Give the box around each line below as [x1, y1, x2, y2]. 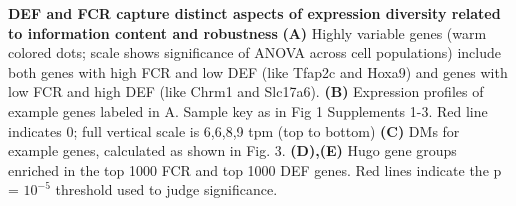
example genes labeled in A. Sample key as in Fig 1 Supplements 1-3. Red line [8, 100, 488, 121]
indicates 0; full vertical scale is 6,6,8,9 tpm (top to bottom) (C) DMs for [8, 120, 460, 141]
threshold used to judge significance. [55, 179, 278, 200]
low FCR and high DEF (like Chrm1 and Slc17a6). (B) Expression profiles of [8, 81, 484, 102]
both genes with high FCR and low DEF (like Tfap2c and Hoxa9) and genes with [8, 61, 508, 82]
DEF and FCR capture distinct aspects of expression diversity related [8, 3, 501, 23]
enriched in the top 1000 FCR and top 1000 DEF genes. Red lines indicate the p [8, 159, 502, 180]
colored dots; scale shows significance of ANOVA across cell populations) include [8, 42, 501, 63]
